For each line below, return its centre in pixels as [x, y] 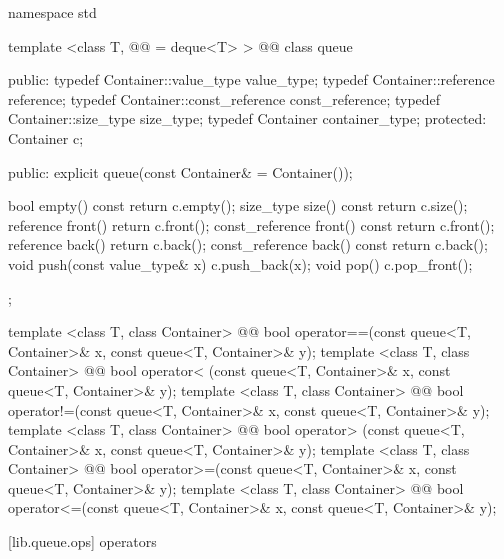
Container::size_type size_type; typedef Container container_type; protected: [247, 118]
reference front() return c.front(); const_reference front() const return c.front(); [251, 224]
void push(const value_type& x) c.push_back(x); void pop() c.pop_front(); [240, 263]
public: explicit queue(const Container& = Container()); [180, 171]
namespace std [52, 12]
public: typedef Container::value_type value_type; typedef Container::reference [251, 79]
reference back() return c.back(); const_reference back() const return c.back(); [248, 244]
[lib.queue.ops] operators [82, 541]
